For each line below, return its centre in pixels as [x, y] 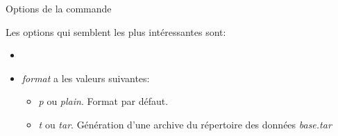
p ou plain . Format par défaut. [103, 101]
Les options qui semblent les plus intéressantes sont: [116, 31]
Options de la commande [59, 8]
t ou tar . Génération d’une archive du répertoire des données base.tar [185, 124]
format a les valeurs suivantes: [86, 78]
